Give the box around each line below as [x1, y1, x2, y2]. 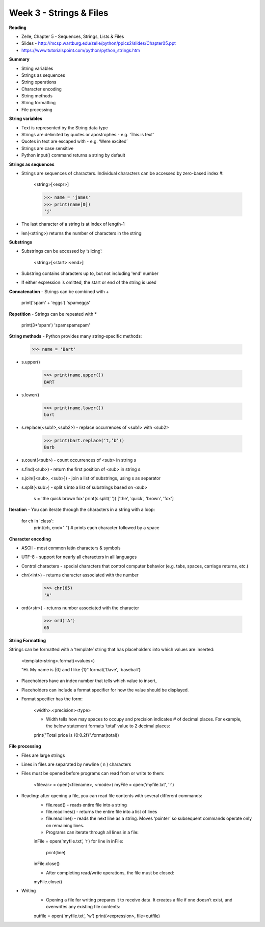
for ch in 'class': [21, 518, 54, 524]
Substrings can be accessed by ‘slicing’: [21, 248, 103, 254]
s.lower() [21, 391, 39, 398]
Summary [9, 57, 29, 62]
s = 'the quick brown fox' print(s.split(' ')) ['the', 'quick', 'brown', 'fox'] [33, 496, 174, 502]
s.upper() [21, 359, 40, 365]
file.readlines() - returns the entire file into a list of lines [46, 808, 157, 814]
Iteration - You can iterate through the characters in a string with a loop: [9, 507, 155, 512]
